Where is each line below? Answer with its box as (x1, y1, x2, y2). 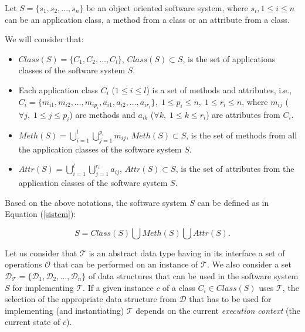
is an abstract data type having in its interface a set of (89, 246, 285, 259)
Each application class (18, 83, 99, 96)
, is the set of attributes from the (175, 162, 294, 175)
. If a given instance (83, 281, 154, 293)
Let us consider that (5, 246, 77, 259)
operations (5, 258, 42, 270)
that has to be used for (189, 293, 272, 305)
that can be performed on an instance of (53, 258, 198, 270)
